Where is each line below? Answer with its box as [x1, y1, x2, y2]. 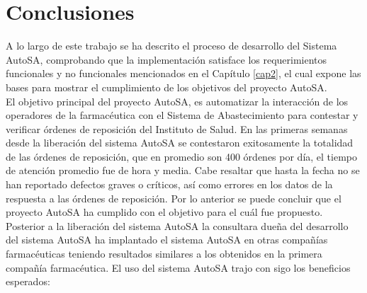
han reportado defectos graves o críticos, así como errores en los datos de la [6, 177, 333, 192]
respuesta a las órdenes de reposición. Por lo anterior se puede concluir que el [6, 190, 341, 205]
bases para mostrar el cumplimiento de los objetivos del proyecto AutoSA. [6, 79, 327, 94]
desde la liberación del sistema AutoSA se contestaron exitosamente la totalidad [6, 135, 354, 150]
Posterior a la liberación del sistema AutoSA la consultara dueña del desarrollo [6, 218, 349, 233]
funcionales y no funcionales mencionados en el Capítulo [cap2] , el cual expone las [6, 66, 361, 81]
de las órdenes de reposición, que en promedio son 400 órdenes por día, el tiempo [6, 149, 358, 163]
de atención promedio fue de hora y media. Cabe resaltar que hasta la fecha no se [6, 163, 360, 178]
